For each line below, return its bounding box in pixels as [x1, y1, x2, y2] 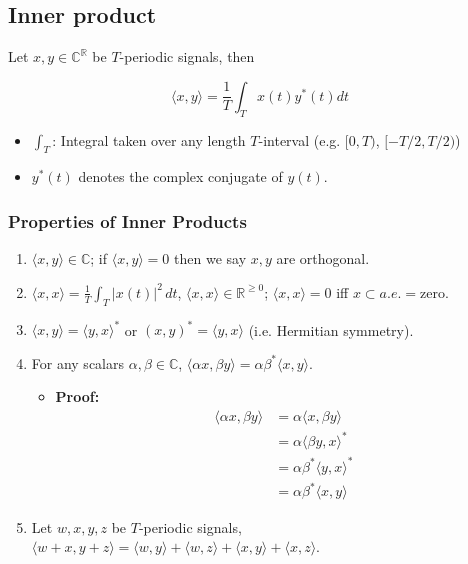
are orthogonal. [276, 248, 370, 269]
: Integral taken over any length [52, 129, 246, 150]
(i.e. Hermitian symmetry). [248, 319, 414, 340]
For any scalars [31, 352, 125, 373]
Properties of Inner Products [8, 208, 247, 233]
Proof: [55, 386, 100, 407]
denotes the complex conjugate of [78, 166, 283, 187]
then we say [174, 248, 247, 269]
